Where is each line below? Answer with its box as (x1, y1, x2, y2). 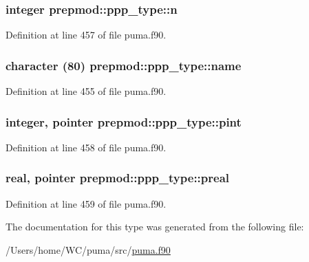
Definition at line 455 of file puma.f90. (6, 84, 167, 98)
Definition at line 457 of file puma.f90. (6, 28, 167, 42)
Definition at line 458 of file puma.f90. (6, 140, 167, 154)
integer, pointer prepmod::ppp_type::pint (6, 113, 242, 130)
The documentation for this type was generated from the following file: (6, 219, 304, 234)
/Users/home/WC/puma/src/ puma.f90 (6, 242, 171, 256)
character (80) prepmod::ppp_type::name (6, 56, 242, 74)
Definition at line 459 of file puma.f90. (6, 196, 167, 210)
